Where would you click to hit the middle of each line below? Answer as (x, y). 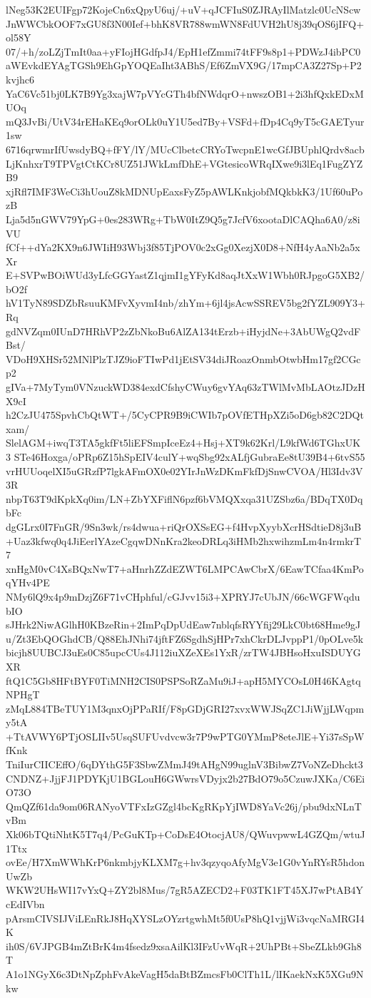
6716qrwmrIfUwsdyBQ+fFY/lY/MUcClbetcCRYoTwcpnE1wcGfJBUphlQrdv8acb (185, 149)
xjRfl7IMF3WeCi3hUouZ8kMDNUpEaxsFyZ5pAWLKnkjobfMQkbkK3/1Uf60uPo (184, 191)
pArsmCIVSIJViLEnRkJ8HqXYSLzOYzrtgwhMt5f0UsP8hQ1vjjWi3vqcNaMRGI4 (185, 918)
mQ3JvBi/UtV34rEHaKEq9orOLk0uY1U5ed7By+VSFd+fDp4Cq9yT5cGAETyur (185, 121)
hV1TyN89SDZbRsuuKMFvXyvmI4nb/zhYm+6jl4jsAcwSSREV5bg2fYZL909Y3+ (185, 303)
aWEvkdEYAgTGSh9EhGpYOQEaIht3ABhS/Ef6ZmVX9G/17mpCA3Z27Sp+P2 (184, 65)
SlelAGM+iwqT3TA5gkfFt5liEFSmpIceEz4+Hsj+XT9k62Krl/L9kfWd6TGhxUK (183, 443)
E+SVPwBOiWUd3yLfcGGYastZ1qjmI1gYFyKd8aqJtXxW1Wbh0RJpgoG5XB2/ (185, 275)
